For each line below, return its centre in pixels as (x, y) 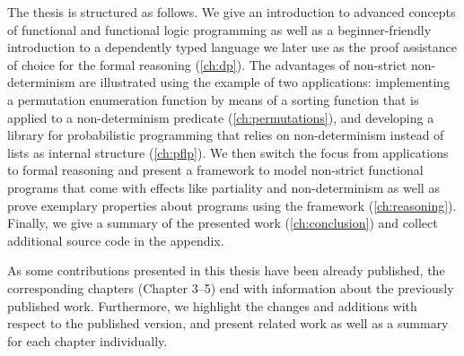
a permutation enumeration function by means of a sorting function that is (213, 99)
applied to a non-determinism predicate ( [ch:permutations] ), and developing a (221, 117)
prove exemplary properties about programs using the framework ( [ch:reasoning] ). (232, 205)
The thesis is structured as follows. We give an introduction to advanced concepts (232, 12)
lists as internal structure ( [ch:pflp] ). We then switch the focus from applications (228, 152)
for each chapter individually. (88, 340)
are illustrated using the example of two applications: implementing (265, 82)
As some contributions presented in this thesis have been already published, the (226, 270)
